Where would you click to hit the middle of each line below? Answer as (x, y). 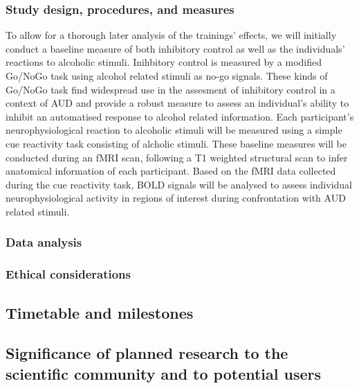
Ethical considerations (68, 274)
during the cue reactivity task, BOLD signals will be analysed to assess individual (179, 184)
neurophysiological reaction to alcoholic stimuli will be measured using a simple (174, 130)
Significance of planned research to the (147, 353)
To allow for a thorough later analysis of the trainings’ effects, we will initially (171, 35)
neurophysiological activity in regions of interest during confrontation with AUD (176, 198)
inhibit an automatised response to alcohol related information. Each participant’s (180, 116)
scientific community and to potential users (164, 373)
